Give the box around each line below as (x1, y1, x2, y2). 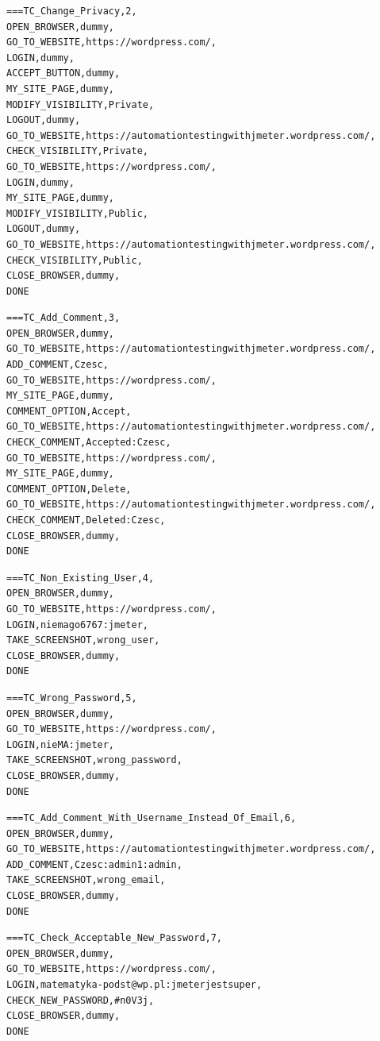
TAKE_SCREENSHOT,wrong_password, (6, 754, 182, 766)
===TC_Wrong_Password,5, (6, 692, 137, 704)
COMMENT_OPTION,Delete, (6, 483, 132, 495)
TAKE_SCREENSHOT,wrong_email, (6, 874, 166, 886)
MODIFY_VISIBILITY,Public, (6, 207, 148, 219)
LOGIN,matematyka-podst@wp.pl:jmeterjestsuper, (6, 979, 263, 991)
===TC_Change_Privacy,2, (6, 6, 137, 17)
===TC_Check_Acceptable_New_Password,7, (6, 932, 223, 944)
